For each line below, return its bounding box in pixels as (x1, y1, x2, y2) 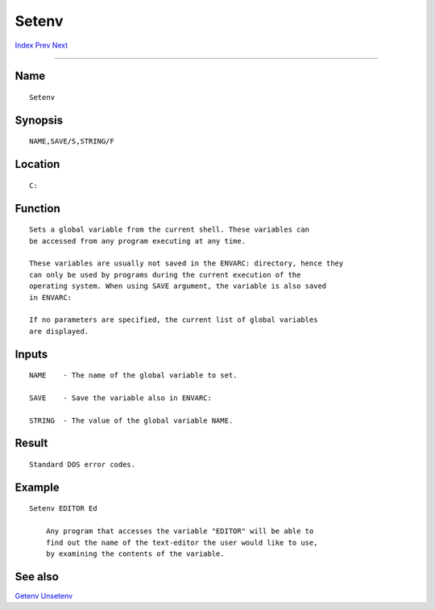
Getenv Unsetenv (14, 591, 72, 600)
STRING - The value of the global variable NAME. (29, 416, 234, 425)
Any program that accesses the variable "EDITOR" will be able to (45, 527, 314, 536)
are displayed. (29, 327, 89, 336)
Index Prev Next (14, 40, 68, 50)
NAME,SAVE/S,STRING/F (29, 137, 114, 146)
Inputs (14, 347, 48, 361)
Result (14, 437, 48, 450)
